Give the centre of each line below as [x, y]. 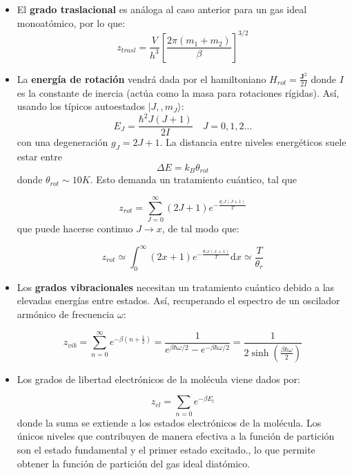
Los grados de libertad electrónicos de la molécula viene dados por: [158, 379]
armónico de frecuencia [66, 314]
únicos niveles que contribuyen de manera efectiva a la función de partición [176, 436]
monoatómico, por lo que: [71, 22]
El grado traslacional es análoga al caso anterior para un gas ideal [162, 9]
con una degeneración [62, 142]
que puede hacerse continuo [75, 228]
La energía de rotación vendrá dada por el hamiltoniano [141, 78]
